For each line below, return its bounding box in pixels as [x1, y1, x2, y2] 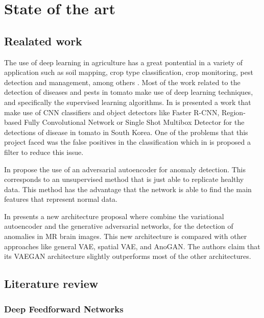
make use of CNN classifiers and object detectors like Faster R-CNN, [4, 107, 220, 117]
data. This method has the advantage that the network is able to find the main [4, 183, 252, 194]
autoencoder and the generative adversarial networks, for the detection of [4, 221, 233, 231]
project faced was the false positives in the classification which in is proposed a [4, 137, 251, 147]
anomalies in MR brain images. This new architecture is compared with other [4, 231, 247, 242]
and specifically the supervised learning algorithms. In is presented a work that [4, 96, 251, 107]
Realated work [4, 33, 82, 48]
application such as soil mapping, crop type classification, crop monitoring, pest [4, 67, 253, 77]
